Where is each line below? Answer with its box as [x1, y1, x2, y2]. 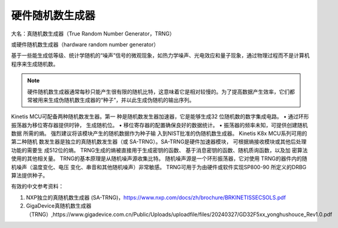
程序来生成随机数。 [11, 60, 59, 67]
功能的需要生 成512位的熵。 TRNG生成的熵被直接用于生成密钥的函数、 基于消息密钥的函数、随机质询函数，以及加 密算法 [11, 146, 308, 154]
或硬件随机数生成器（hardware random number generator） [11, 41, 159, 48]
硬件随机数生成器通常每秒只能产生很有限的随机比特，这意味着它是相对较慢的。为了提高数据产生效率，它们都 [27, 88, 295, 95]
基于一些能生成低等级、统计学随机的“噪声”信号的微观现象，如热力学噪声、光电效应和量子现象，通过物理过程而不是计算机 [11, 52, 310, 59]
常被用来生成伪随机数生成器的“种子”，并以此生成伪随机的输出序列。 [27, 96, 195, 103]
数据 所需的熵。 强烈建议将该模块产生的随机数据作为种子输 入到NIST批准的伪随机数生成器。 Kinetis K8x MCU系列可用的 [11, 130, 307, 137]
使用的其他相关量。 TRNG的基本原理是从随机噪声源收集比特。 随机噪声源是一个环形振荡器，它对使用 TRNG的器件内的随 [11, 155, 307, 162]
